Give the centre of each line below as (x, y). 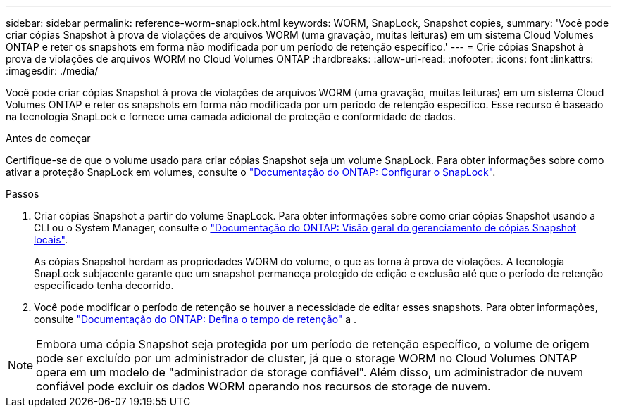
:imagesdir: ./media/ (52, 71)
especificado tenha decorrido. (104, 285)
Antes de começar (48, 138)
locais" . (51, 240)
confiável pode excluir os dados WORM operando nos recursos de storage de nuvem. (263, 386)
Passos (23, 194)
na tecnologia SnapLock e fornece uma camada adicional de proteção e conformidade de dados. (231, 116)
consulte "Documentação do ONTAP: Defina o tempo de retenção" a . (195, 319)
